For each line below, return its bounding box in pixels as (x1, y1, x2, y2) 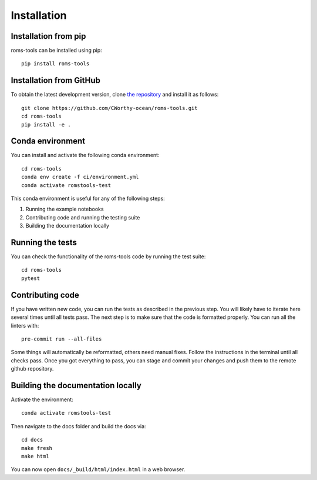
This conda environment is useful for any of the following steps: (11, 195, 166, 202)
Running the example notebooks (25, 206, 104, 213)
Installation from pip (11, 31, 86, 41)
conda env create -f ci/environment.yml (21, 174, 139, 181)
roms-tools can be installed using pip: (11, 47, 102, 54)
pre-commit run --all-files (21, 335, 102, 342)
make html (21, 453, 49, 459)
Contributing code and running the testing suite (25, 214, 140, 221)
